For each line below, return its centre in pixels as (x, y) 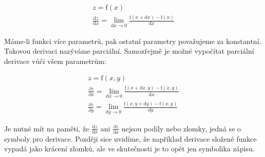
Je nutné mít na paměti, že (47, 128)
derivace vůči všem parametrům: (55, 61)
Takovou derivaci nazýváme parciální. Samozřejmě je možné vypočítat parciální (129, 51)
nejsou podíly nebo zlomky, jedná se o (181, 128)
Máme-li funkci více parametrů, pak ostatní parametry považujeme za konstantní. (133, 41)
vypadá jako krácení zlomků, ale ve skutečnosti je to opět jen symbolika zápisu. (129, 149)
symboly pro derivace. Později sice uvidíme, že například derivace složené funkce (130, 138)
